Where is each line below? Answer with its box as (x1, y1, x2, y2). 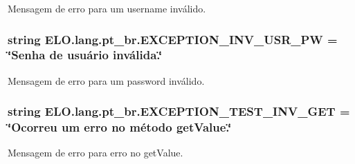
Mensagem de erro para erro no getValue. (8, 145, 183, 160)
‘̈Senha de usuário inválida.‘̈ (8, 46, 163, 63)
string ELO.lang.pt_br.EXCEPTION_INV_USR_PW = (8, 30, 338, 48)
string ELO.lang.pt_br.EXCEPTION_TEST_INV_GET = (8, 103, 350, 120)
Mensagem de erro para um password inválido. (8, 73, 205, 88)
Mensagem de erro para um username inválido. (8, 1, 206, 15)
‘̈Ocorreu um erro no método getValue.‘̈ (8, 119, 232, 136)
